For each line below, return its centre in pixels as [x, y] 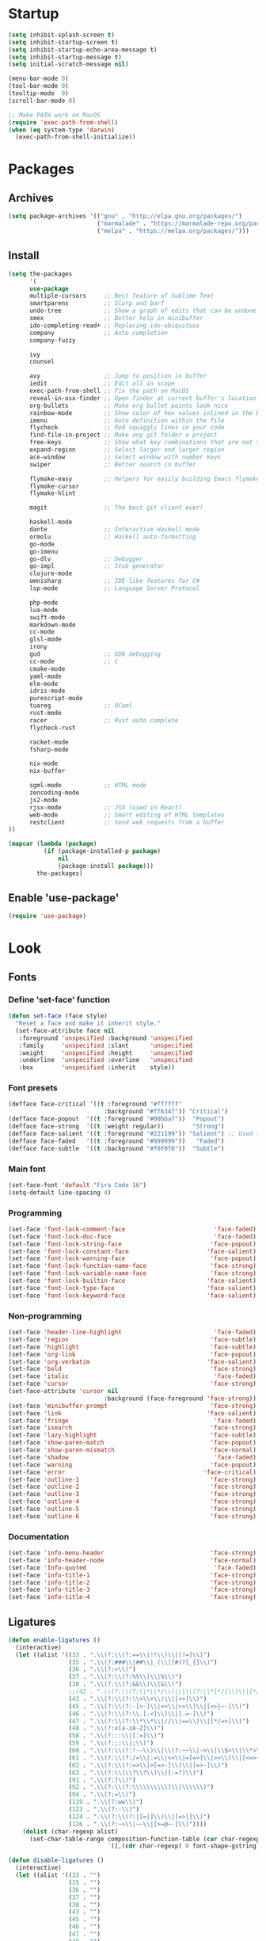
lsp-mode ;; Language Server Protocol [114, 588]
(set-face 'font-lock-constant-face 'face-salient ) [133, 1251]
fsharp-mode [49, 749]
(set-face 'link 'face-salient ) [133, 1413]
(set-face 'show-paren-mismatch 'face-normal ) [133, 1450]
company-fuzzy [53, 340]
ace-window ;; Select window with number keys [125, 457]
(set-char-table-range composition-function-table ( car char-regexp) [146, 1839]
